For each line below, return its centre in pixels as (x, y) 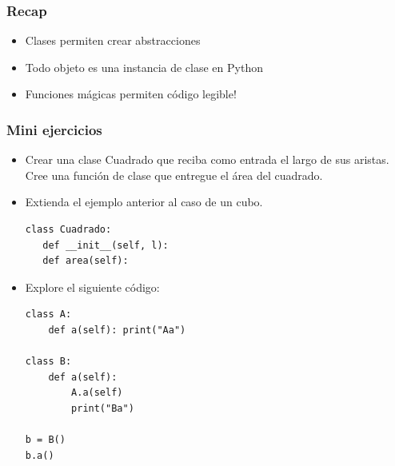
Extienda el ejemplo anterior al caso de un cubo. (144, 202)
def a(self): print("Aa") (117, 330)
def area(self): (86, 261)
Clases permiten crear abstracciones (113, 40)
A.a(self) (97, 393)
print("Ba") (103, 408)
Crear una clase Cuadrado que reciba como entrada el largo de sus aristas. (207, 159)
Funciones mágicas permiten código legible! (131, 94)
